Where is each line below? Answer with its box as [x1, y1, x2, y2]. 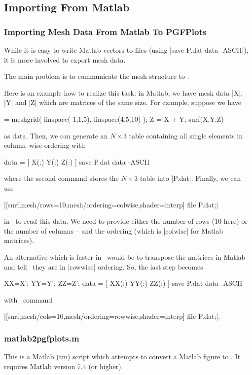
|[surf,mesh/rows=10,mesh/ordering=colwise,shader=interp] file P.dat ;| [4, 199, 218, 209]
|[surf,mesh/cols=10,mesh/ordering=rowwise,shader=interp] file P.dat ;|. [4, 311, 220, 321]
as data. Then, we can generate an [4, 130, 108, 140]
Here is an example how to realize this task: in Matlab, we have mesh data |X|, [4, 87, 243, 98]
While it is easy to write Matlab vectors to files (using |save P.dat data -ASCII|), [4, 45, 249, 55]
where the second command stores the [4, 173, 119, 183]
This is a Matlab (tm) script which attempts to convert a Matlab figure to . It [4, 351, 241, 362]
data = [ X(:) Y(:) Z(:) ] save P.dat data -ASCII [4, 156, 150, 167]
